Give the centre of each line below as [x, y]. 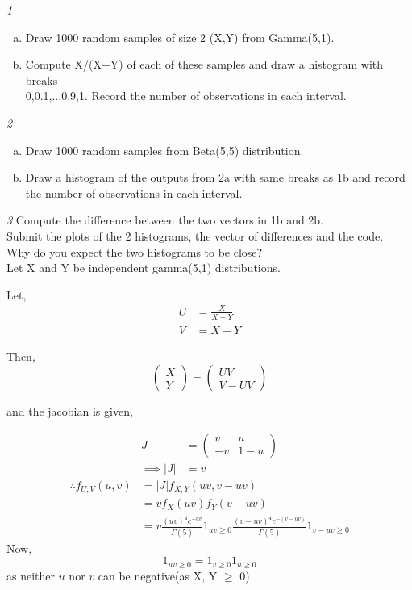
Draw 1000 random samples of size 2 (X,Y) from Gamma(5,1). [180, 37]
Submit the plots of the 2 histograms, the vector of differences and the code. [195, 235]
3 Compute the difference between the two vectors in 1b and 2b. [165, 220]
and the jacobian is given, [70, 411]
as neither [31, 575]
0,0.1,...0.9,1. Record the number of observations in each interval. [186, 96]
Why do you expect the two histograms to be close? [135, 251]
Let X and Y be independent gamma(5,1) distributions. [144, 268]
